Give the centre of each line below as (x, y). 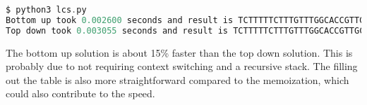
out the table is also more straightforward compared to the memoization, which (178, 79)
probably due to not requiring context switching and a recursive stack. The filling (182, 66)
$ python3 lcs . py (46, 10)
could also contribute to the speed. (80, 93)
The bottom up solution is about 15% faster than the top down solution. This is (179, 52)
